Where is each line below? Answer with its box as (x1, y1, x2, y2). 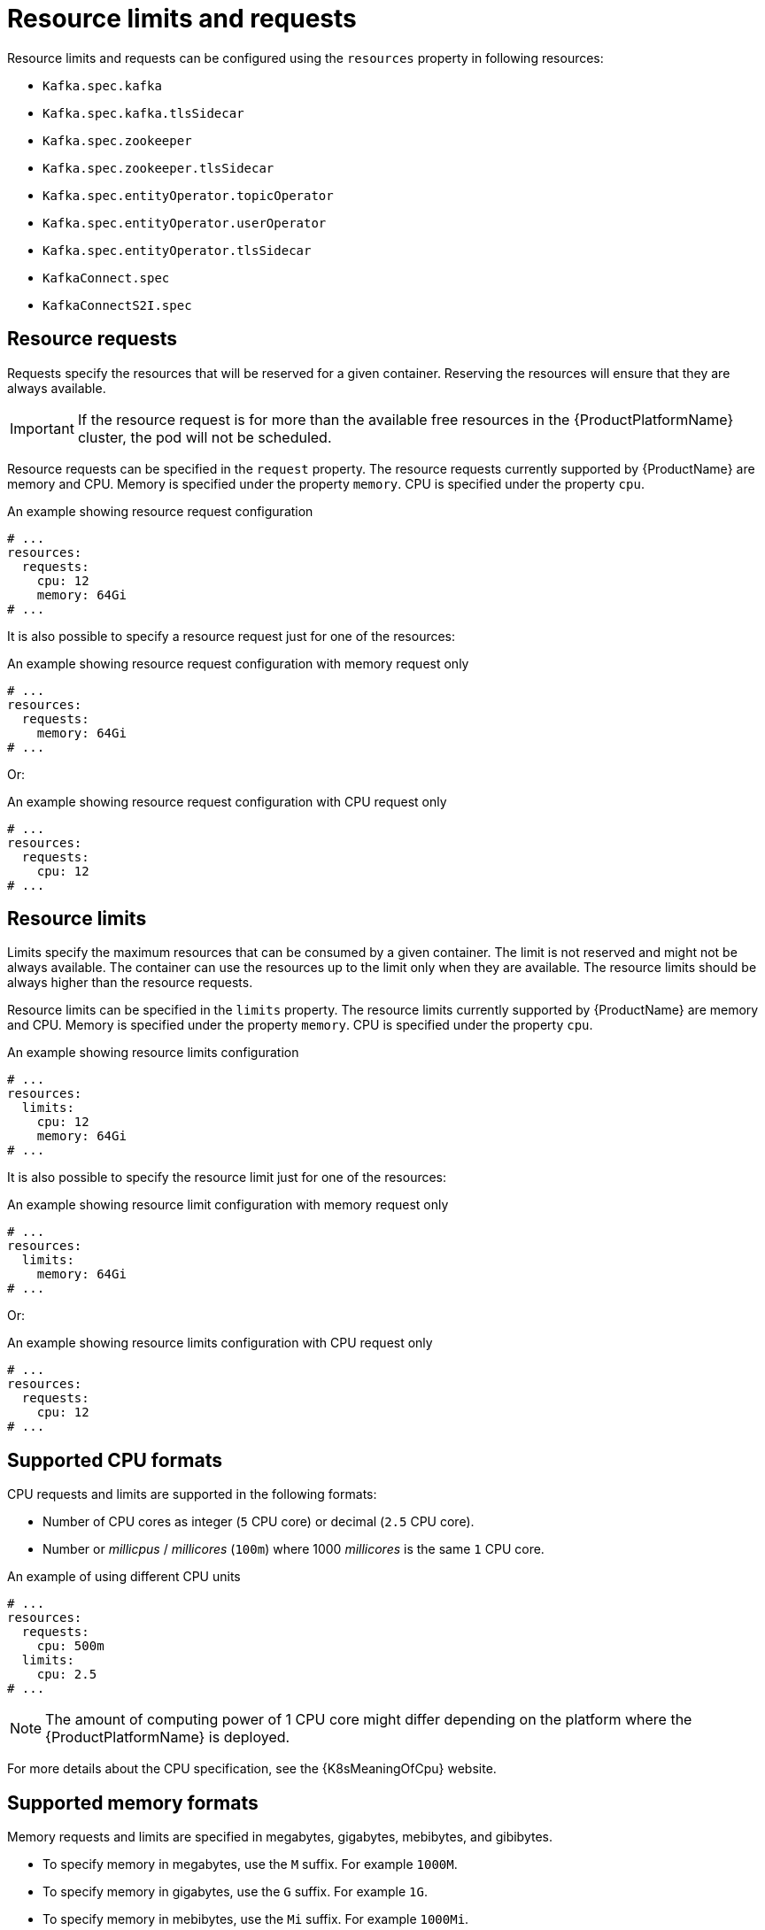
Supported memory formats (7, 1791, 259, 1814)
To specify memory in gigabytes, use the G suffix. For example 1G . (42, 1884, 429, 1900)
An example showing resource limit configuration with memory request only (7, 1197, 449, 1213)
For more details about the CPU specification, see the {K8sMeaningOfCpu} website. (7, 1761, 497, 1777)
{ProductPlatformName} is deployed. (45, 1728, 290, 1747)
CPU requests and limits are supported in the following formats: (7, 1486, 377, 1502)
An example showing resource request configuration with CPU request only (7, 793, 447, 809)
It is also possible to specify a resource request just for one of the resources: (7, 628, 456, 644)
